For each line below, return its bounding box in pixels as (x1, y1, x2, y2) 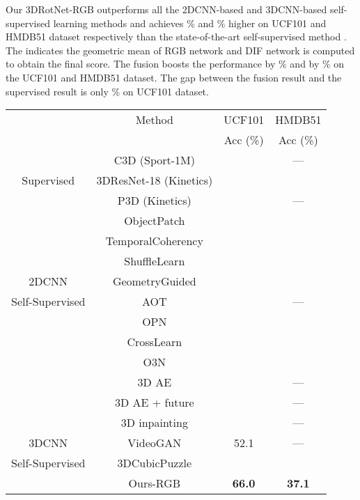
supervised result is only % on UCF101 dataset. (6, 84, 209, 98)
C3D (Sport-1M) (114, 152, 195, 169)
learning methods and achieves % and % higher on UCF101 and (53, 15, 327, 30)
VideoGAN (127, 435, 182, 451)
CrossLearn (127, 334, 182, 350)
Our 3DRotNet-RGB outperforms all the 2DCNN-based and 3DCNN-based (6, 2, 327, 16)
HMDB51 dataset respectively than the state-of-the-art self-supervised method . (6, 29, 347, 44)
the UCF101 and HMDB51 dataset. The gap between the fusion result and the (6, 70, 342, 84)
